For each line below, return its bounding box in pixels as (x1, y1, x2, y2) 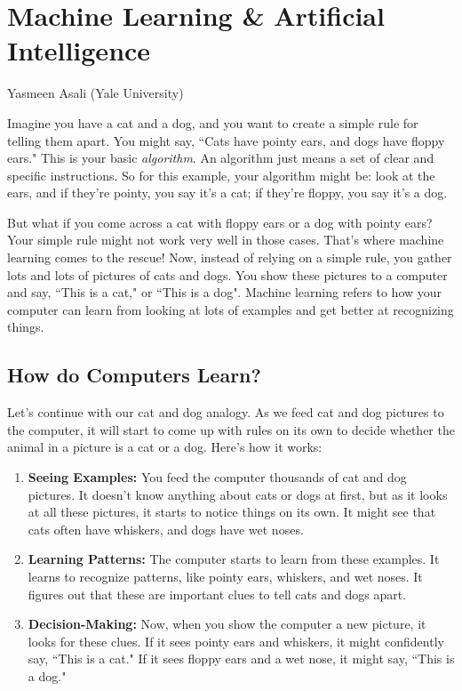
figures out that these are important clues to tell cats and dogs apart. (28, 584, 406, 603)
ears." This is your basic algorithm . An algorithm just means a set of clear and (7, 149, 434, 167)
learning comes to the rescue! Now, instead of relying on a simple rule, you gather (7, 248, 452, 267)
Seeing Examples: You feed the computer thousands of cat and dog (28, 468, 407, 486)
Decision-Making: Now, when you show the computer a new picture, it (28, 615, 426, 633)
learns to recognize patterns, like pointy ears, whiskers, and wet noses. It (28, 566, 423, 585)
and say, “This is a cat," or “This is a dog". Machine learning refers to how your (7, 283, 442, 301)
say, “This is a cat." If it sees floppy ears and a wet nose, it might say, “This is (28, 649, 455, 668)
